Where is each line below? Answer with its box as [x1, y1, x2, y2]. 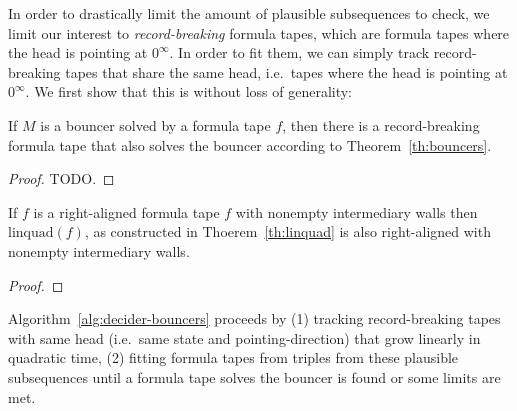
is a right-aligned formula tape [33, 201, 220, 222]
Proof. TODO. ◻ [8, 168, 115, 189]
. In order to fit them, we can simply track [169, 42, 430, 63]
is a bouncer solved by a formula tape [40, 114, 271, 135]
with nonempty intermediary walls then [235, 201, 478, 222]
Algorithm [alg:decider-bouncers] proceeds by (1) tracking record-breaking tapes [8, 308, 501, 329]
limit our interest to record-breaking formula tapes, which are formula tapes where [8, 22, 510, 43]
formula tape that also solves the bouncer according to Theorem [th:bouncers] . [8, 134, 492, 155]
